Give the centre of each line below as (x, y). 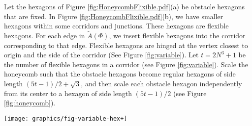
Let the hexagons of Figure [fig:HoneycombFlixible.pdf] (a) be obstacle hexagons (124, 6)
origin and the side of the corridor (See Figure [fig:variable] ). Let (101, 55)
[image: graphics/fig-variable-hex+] (66, 118)
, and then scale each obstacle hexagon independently (161, 83)
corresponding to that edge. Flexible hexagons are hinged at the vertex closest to (126, 45)
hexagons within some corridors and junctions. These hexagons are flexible (116, 26)
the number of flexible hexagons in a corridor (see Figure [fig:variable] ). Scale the (126, 64)
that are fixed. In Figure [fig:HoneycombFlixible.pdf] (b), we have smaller (114, 16)
